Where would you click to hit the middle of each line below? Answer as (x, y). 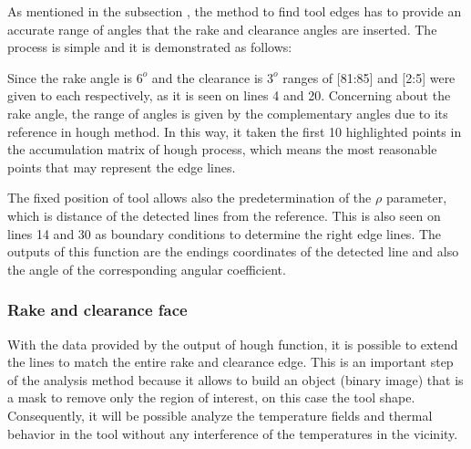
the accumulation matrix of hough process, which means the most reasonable (222, 149)
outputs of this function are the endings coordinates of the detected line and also (233, 251)
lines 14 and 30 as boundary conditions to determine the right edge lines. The (225, 233)
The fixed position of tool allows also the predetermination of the (189, 198)
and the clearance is (207, 77)
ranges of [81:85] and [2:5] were (369, 77)
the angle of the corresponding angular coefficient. (147, 269)
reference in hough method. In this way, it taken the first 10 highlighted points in (235, 131)
